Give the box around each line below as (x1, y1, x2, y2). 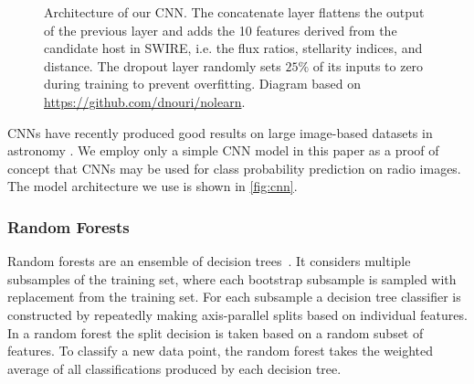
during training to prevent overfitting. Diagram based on (44, 74, 362, 93)
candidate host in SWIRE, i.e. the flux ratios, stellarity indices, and (44, 38, 423, 58)
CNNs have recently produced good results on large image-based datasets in (7, 123, 433, 142)
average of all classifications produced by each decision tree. (7, 358, 342, 378)
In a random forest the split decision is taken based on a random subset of (7, 323, 424, 342)
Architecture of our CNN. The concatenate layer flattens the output (44, 3, 425, 21)
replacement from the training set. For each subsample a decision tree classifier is (7, 287, 461, 306)
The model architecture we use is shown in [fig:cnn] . (7, 176, 298, 196)
